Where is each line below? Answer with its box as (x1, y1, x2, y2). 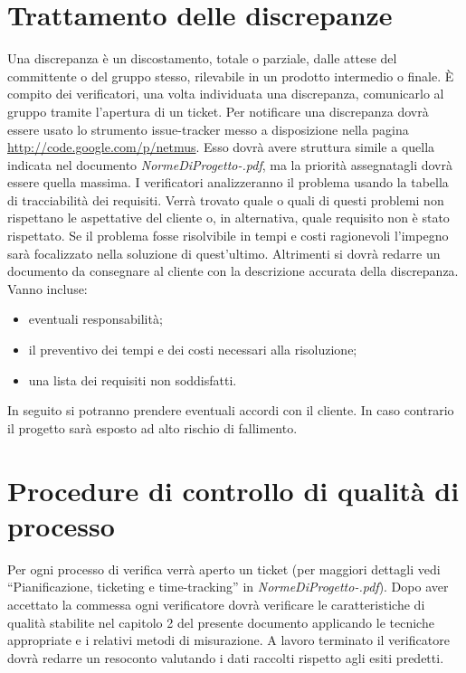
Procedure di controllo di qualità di (7, 471, 460, 508)
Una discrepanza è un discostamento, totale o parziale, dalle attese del (7, 49, 397, 68)
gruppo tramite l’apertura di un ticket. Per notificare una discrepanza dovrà (7, 101, 429, 120)
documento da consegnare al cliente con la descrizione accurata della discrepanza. (7, 261, 459, 280)
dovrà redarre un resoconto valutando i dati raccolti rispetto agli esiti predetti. (7, 648, 444, 667)
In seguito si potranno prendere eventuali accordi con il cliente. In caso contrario (7, 401, 454, 420)
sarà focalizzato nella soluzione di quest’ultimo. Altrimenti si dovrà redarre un (7, 243, 441, 262)
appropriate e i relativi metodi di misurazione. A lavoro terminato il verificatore (7, 630, 450, 649)
